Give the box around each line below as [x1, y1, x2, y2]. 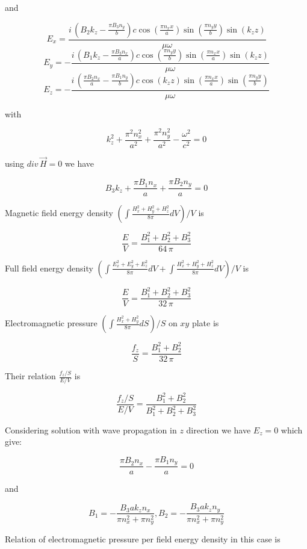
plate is [191, 317, 219, 329]
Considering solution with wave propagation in [5, 423, 177, 436]
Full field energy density [5, 261, 93, 274]
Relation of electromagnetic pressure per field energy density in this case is [5, 533, 281, 545]
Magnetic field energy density [5, 206, 113, 219]
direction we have [186, 423, 251, 436]
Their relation [5, 370, 56, 382]
